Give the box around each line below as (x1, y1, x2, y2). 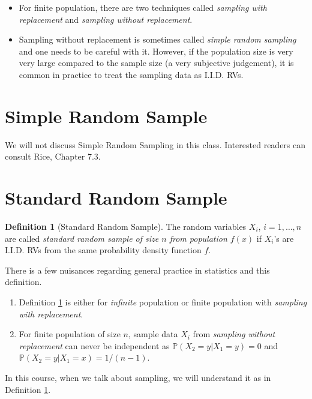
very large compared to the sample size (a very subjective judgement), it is (19, 56, 294, 69)
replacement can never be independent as (19, 339, 170, 352)
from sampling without (193, 328, 275, 340)
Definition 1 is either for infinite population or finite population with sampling (19, 295, 307, 308)
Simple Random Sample (5, 103, 208, 128)
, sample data (128, 328, 178, 340)
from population (169, 232, 227, 244)
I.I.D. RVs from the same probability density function (5, 244, 202, 256)
